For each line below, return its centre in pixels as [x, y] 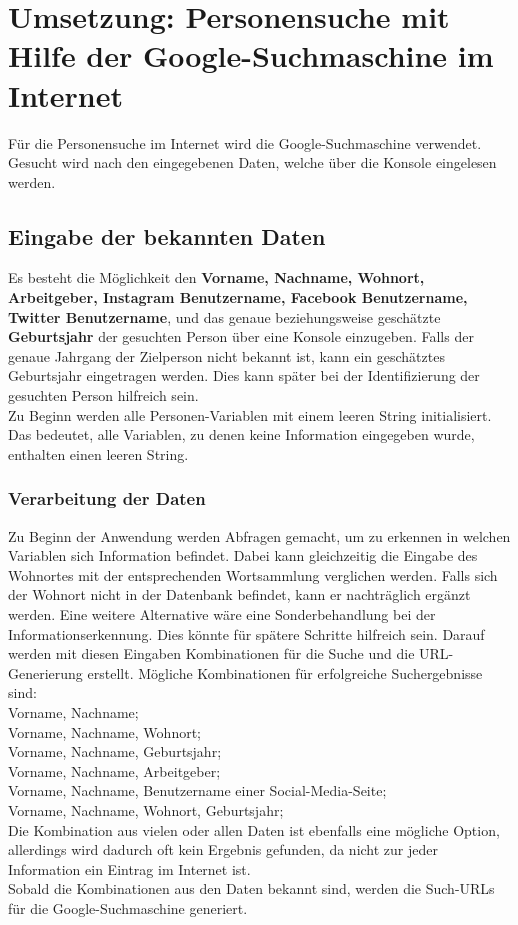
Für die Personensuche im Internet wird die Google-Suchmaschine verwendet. [245, 142]
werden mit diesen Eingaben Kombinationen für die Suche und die [211, 653]
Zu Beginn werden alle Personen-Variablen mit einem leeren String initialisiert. [250, 414]
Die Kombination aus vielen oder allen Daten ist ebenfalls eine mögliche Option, [254, 829]
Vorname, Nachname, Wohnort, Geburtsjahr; [146, 809]
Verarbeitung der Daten [107, 498]
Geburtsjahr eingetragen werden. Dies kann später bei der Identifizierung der [244, 375]
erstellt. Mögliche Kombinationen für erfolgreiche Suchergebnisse [285, 672]
